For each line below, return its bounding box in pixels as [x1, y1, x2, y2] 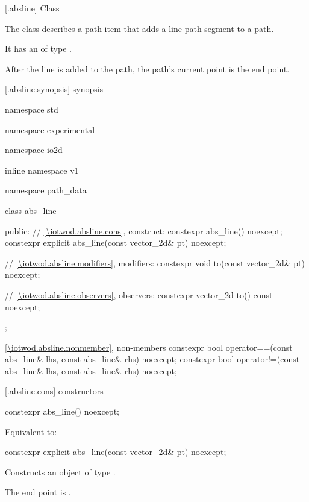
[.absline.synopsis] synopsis [5, 83, 104, 95]
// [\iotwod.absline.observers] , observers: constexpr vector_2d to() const [5, 288, 273, 301]
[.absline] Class [5, 2, 60, 14]
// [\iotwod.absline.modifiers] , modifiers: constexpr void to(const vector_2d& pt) [5, 256, 305, 269]
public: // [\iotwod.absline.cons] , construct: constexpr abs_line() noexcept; [5, 224, 282, 237]
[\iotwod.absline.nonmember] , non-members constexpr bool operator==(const [5, 340, 293, 353]
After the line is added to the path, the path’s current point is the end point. [5, 62, 290, 75]
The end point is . [5, 486, 71, 498]
